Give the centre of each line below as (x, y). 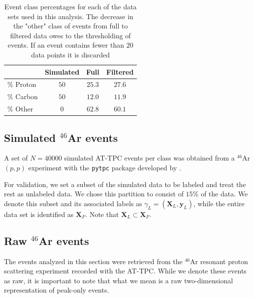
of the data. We (224, 194)
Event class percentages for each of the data (70, 6)
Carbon (27, 96)
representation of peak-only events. (57, 290)
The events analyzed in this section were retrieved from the (93, 261)
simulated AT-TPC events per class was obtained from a (149, 158)
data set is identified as (39, 214)
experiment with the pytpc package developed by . (105, 167)
